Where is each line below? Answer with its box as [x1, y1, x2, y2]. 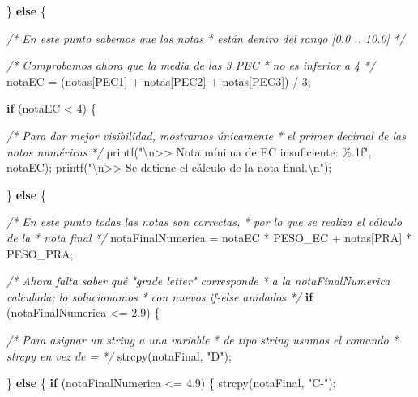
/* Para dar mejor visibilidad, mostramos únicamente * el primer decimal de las [6, 126, 406, 143]
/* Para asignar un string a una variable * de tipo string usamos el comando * [6, 331, 399, 348]
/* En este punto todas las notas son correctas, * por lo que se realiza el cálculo [6, 213, 402, 230]
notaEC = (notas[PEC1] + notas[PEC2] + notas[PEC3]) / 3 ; [6, 72, 311, 89]
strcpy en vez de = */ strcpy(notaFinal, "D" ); [6, 347, 232, 364]
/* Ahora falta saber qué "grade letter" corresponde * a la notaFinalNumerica [6, 272, 390, 289]
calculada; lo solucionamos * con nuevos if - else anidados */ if [6, 288, 313, 305]
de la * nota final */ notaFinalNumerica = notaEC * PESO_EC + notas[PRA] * [6, 228, 412, 245]
